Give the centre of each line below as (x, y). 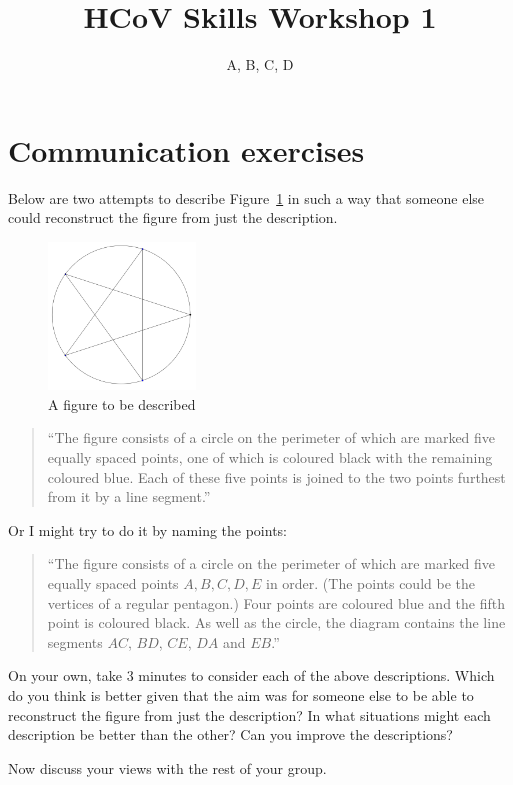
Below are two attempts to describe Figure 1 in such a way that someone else (246, 197)
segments (75, 641)
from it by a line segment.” (129, 496)
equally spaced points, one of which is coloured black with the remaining (270, 457)
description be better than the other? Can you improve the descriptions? (230, 734)
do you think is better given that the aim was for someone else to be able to (241, 694)
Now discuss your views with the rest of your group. (167, 767)
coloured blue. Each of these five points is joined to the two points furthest (276, 476)
